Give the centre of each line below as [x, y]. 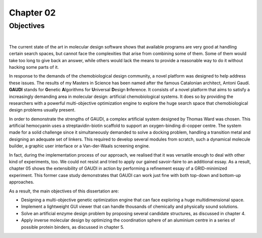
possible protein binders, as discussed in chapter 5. [73, 227]
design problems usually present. [42, 110]
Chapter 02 [32, 13]
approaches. [22, 182]
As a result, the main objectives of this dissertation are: [64, 191]
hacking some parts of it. [34, 67]
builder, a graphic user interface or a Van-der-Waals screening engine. [79, 146]
